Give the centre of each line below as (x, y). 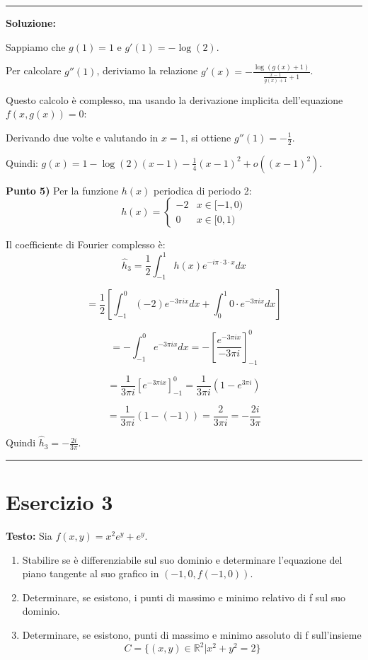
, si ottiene (208, 137)
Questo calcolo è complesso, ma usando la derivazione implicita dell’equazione (174, 99)
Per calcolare (34, 70)
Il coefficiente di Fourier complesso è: (86, 244)
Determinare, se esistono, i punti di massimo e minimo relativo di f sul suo (184, 597)
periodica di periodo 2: (203, 190)
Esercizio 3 (59, 502)
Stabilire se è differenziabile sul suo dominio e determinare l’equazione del (182, 559)
